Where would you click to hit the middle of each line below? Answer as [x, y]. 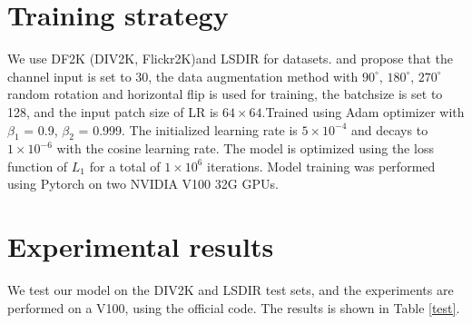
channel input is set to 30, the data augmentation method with [183, 76]
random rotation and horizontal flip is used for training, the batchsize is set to [225, 94]
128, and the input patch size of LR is [113, 111]
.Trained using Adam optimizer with [363, 111]
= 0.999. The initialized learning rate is [188, 129]
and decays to [390, 129]
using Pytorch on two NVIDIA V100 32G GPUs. [143, 184]
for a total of [125, 166]
